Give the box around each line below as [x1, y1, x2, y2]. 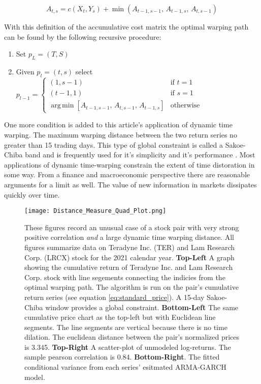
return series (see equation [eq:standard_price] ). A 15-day [24, 291, 205, 302]
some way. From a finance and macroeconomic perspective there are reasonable [4, 169, 250, 180]
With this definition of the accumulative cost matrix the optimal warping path [4, 21, 249, 32]
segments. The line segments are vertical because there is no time [24, 321, 227, 332]
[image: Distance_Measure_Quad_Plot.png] [24, 207, 167, 215]
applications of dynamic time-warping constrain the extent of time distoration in [4, 159, 255, 170]
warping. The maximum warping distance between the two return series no [4, 129, 237, 140]
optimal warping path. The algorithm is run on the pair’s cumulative [24, 282, 239, 292]
